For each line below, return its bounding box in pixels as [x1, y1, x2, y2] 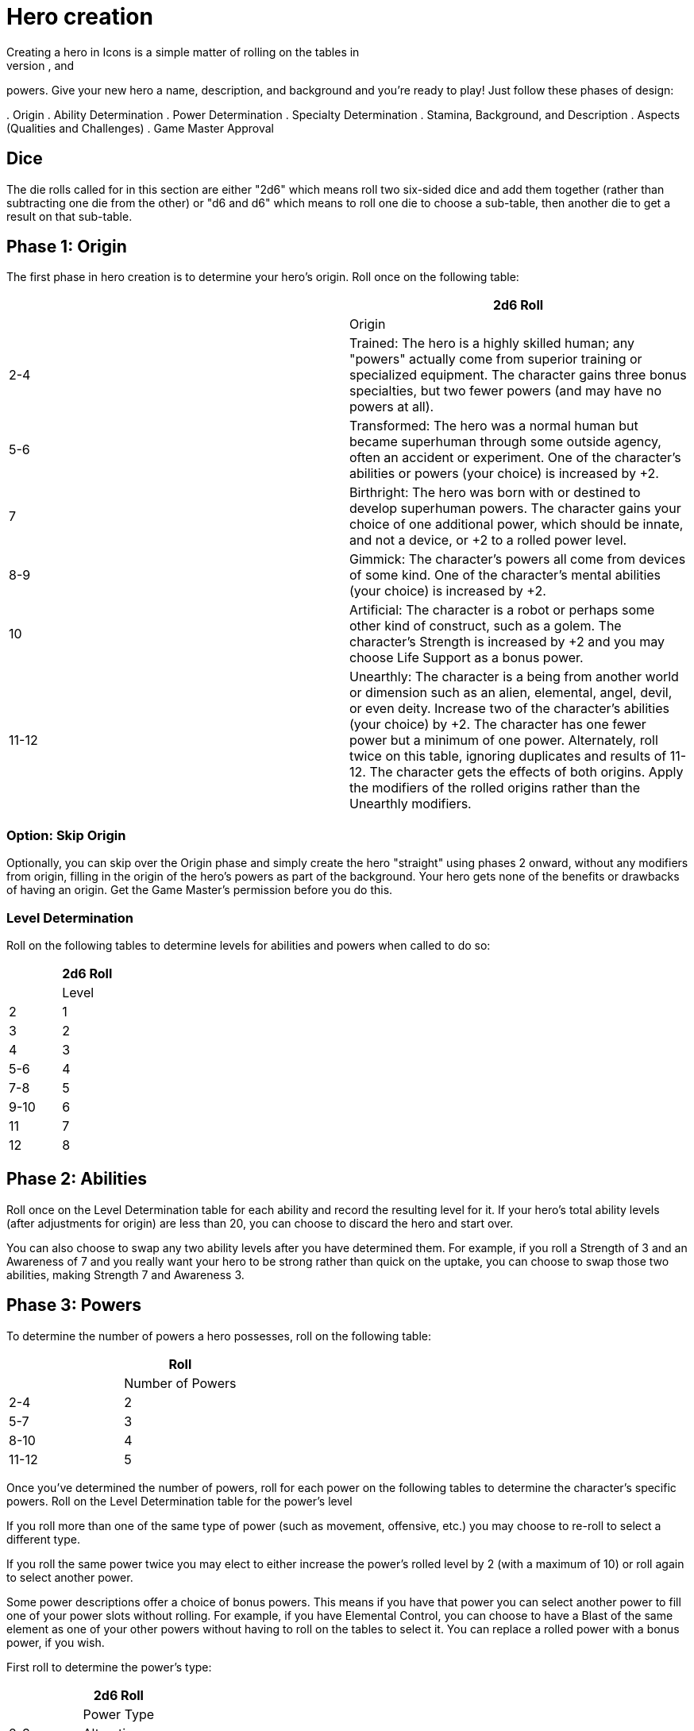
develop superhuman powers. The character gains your [349, 500, 681, 517]
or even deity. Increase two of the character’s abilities [349, 700, 669, 717]
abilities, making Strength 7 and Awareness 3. [6, 1267, 245, 1282]
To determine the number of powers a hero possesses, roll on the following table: [6, 1328, 431, 1343]
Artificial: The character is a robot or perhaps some [349, 602, 655, 619]
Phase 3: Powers [6, 1295, 142, 1316]
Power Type [83, 1706, 155, 1722]
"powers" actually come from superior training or [349, 351, 642, 368]
